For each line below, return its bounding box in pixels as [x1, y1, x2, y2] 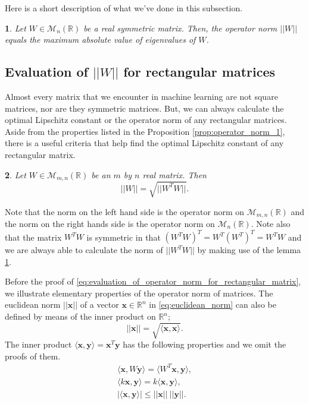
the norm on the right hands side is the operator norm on [5, 217, 215, 229]
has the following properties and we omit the [123, 338, 286, 351]
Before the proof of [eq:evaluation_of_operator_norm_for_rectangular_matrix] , [5, 275, 301, 288]
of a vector [80, 298, 119, 311]
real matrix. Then [142, 168, 207, 181]
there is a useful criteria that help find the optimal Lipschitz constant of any [5, 137, 284, 149]
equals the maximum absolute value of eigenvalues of [5, 33, 196, 46]
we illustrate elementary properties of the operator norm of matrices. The [5, 286, 273, 299]
